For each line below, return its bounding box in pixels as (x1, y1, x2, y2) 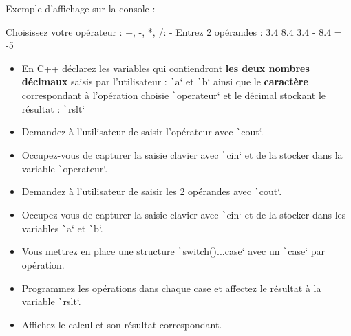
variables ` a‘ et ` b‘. (21, 221, 103, 235)
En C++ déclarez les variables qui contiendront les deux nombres (21, 60, 310, 75)
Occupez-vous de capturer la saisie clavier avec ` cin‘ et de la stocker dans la (21, 148, 343, 161)
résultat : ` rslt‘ (21, 101, 85, 115)
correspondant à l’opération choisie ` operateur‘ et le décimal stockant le (21, 88, 326, 102)
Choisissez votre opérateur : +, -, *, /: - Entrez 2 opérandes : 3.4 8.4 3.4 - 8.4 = (6, 24, 342, 38)
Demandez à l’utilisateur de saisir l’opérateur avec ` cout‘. (21, 124, 264, 139)
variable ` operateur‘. (21, 161, 108, 175)
